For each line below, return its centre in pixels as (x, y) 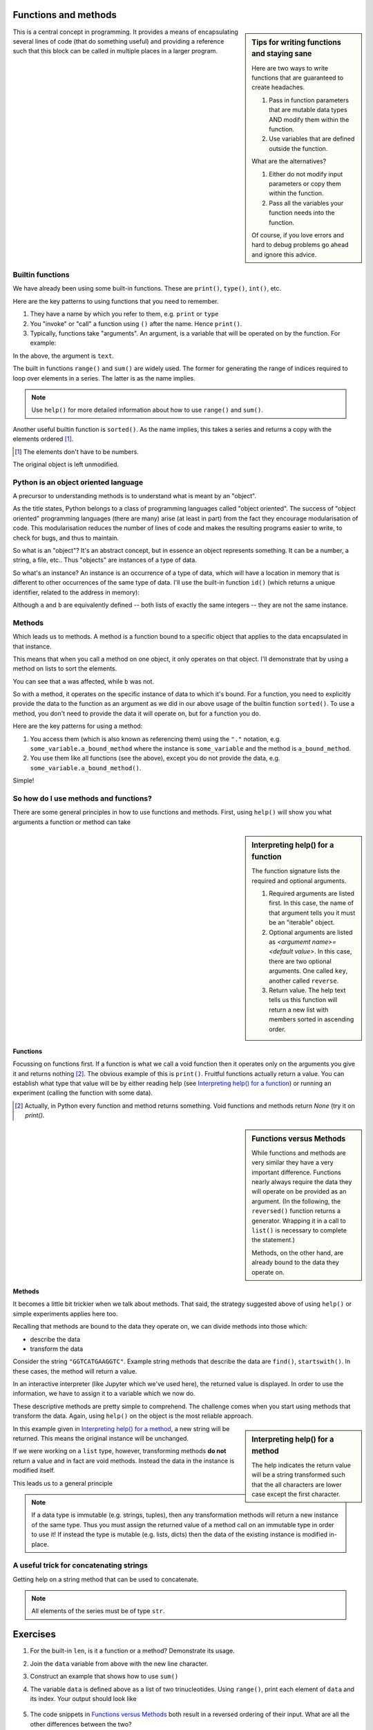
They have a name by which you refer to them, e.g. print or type (124, 314)
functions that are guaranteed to (298, 78)
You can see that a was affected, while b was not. (84, 681)
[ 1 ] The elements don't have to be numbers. (77, 452)
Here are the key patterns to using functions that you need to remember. (116, 301)
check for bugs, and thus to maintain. (66, 538)
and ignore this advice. (284, 254)
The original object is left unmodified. (66, 464)
